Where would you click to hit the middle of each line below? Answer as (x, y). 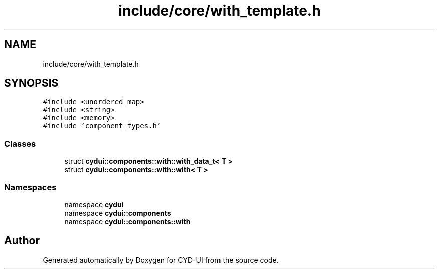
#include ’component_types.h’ (102, 126)
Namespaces (30, 187)
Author (22, 241)
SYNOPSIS (31, 83)
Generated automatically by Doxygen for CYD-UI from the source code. (161, 260)
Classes (20, 143)
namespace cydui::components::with (128, 221)
